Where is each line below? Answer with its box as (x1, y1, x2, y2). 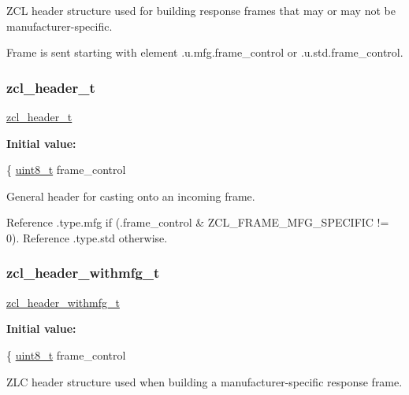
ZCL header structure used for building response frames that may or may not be (6, 2, 396, 18)
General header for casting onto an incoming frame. (6, 187, 255, 204)
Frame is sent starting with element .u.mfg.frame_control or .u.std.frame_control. (6, 44, 403, 61)
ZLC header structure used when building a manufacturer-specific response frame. (6, 373, 403, 389)
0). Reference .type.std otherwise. (6, 229, 168, 245)
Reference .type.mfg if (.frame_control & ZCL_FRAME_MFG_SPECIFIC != (6, 214, 389, 231)
